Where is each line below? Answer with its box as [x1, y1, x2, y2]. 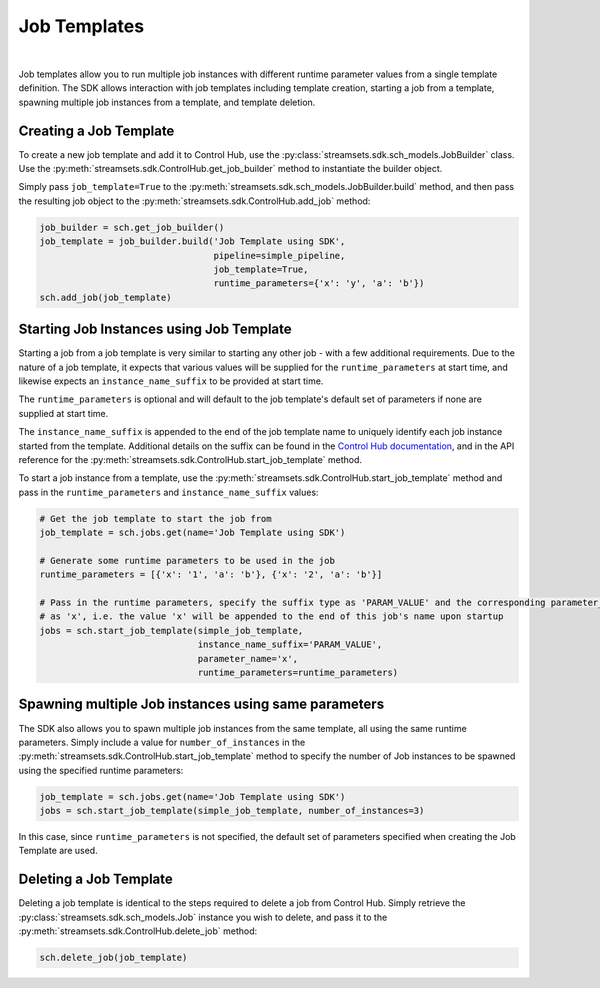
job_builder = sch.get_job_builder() [39, 221, 225, 233]
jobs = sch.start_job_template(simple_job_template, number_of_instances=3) [39, 805, 425, 817]
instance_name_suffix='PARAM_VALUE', [197, 639, 383, 650]
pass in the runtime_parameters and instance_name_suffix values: [18, 486, 319, 498]
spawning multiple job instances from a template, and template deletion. [18, 96, 316, 108]
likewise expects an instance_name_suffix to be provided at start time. [18, 375, 324, 387]
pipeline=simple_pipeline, [213, 250, 346, 261]
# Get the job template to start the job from [39, 513, 272, 524]
